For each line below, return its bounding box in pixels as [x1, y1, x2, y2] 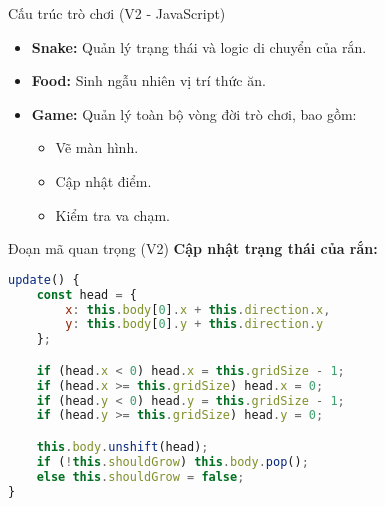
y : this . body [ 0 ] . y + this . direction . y [65, 317, 324, 332]
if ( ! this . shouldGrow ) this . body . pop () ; [36, 454, 309, 469]
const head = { [36, 287, 137, 302]
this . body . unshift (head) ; [36, 439, 209, 454]
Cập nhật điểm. [55, 170, 152, 191]
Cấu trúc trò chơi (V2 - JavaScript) [8, 3, 226, 23]
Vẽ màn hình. [55, 137, 139, 158]
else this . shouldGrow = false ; [36, 469, 245, 484]
